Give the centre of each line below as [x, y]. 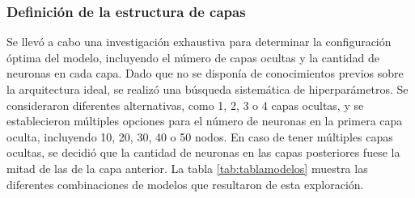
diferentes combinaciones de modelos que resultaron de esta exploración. [185, 184]
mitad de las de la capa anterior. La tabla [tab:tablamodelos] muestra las [187, 168]
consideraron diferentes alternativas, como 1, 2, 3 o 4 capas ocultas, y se [185, 105]
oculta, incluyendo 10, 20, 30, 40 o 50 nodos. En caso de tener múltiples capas [200, 136]
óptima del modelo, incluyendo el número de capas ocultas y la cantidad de [193, 57]
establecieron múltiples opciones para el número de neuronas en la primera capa [205, 121]
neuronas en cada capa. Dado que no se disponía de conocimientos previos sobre [205, 73]
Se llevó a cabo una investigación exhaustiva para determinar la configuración [199, 42]
